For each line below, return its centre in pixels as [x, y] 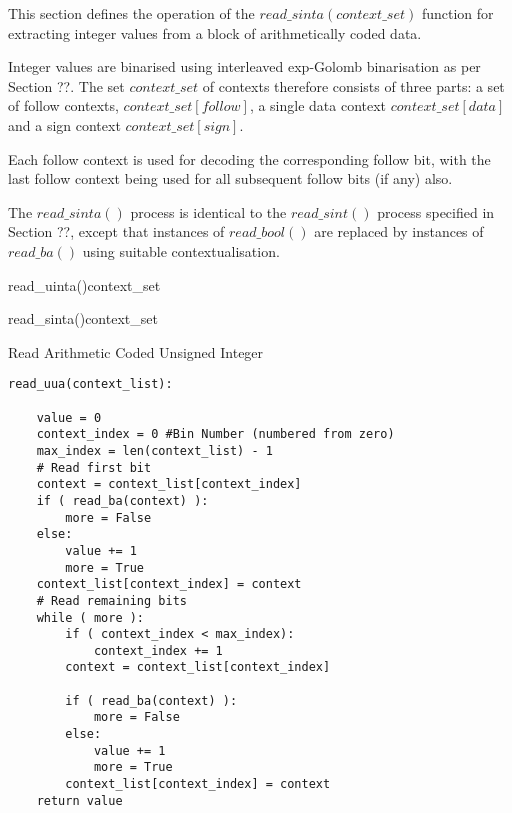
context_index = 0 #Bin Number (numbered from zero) [215, 434]
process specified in [436, 211]
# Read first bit [94, 467]
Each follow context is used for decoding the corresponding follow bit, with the [249, 158]
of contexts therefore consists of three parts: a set [353, 85]
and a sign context [64, 124]
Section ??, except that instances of [116, 231]
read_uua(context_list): [90, 384]
